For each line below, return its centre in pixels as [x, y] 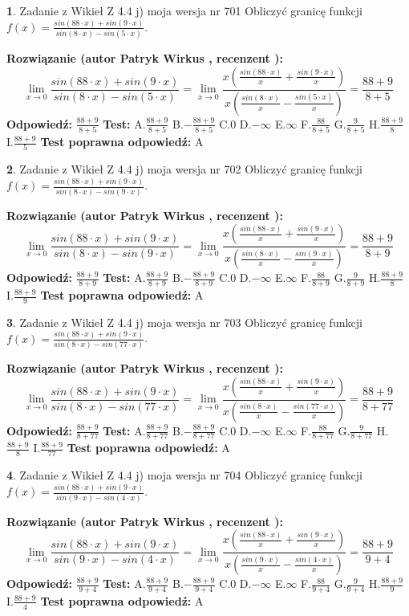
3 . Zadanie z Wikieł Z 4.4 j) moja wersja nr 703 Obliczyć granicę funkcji [184, 322]
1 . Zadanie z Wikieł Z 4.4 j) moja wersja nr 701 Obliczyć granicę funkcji [184, 10]
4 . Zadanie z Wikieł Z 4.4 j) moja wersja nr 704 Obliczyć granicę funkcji [184, 475]
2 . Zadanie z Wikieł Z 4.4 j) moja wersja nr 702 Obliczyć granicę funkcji [184, 169]
